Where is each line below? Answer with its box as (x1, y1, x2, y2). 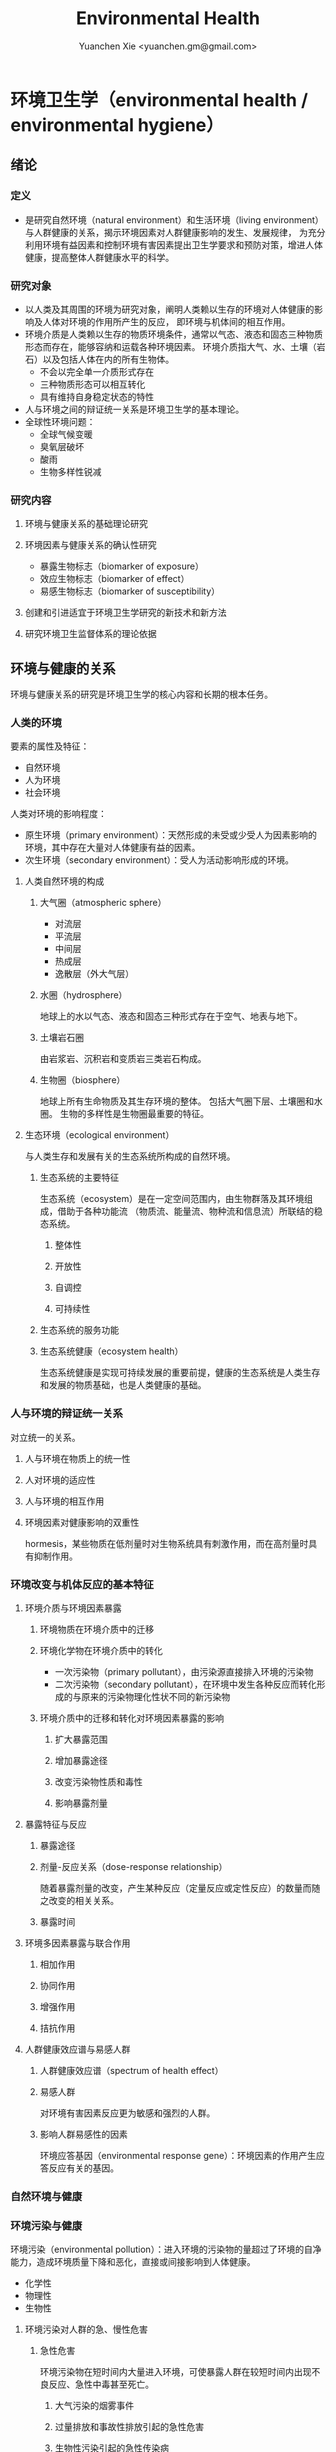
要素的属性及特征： (10, 740, 90, 752)
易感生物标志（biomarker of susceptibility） (39, 585, 221, 597)
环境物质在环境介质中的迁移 (39, 1623, 155, 1635)
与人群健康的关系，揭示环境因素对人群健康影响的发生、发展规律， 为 (24, 226, 308, 238)
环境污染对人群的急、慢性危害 (24, 2323, 148, 2336)
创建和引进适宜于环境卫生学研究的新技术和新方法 (24, 607, 227, 619)
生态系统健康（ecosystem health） (39, 1345, 184, 1357)
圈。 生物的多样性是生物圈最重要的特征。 (39, 1108, 210, 1120)
